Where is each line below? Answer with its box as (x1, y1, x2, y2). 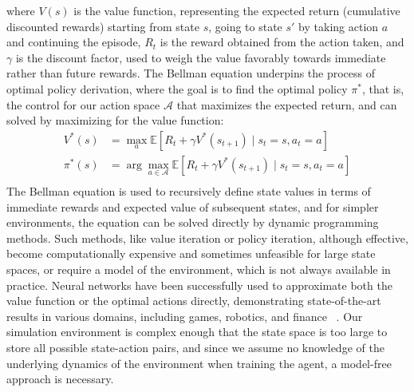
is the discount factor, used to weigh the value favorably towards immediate (15, 49, 386, 65)
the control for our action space (6, 96, 160, 113)
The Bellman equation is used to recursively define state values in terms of (6, 183, 371, 200)
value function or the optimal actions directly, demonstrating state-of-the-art (6, 292, 381, 309)
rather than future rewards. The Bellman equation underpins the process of (6, 65, 376, 81)
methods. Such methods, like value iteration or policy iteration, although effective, (6, 229, 408, 246)
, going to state (208, 18, 282, 34)
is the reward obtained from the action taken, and (160, 34, 404, 50)
